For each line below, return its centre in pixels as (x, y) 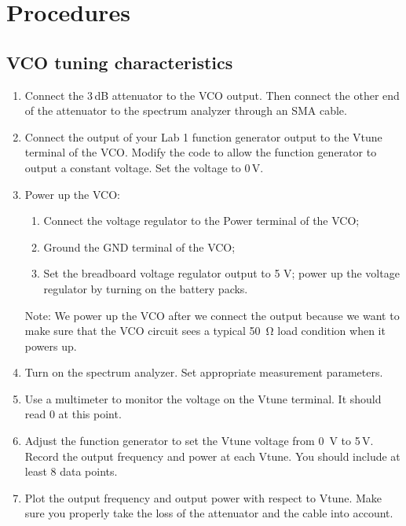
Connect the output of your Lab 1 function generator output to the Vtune (203, 136)
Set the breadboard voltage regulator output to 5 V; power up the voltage (221, 273)
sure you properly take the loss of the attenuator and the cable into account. (209, 513)
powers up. (51, 346)
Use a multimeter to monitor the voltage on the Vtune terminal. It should (203, 398)
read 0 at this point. (73, 414)
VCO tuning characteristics (120, 62)
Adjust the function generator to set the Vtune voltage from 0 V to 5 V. (199, 441)
